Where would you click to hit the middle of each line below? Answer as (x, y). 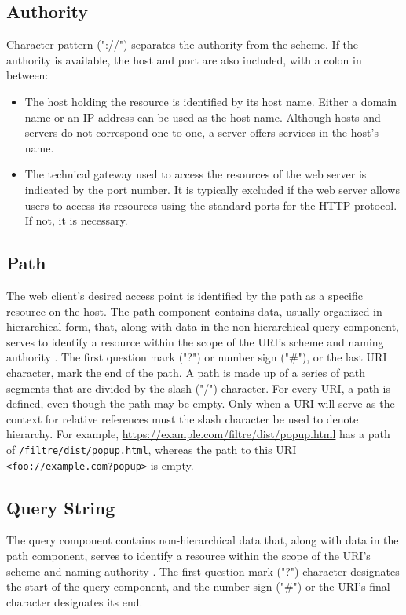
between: (27, 75)
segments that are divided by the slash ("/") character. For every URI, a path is (198, 388)
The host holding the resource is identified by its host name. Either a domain (210, 101)
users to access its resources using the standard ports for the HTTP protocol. (211, 205)
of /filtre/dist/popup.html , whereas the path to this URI (152, 449)
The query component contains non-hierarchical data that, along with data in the (203, 540)
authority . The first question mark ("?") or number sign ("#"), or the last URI (197, 357)
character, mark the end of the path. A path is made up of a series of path (186, 372)
